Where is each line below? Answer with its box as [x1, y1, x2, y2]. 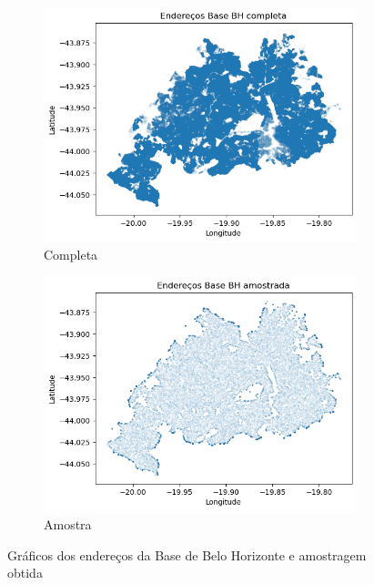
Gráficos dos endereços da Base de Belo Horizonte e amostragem [7, 545, 367, 564]
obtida [7, 563, 43, 582]
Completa [44, 245, 98, 264]
